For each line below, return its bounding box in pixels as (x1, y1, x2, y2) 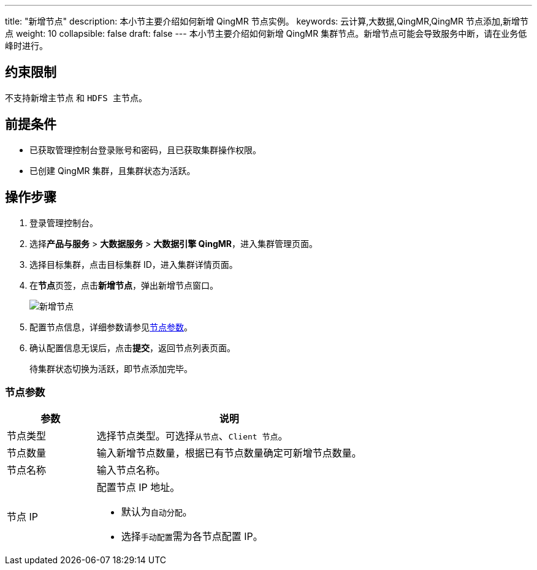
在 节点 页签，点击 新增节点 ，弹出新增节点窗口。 (29, 279, 218, 291)
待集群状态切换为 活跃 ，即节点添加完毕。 (29, 363, 192, 374)
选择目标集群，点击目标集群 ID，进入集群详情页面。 (29, 259, 238, 270)
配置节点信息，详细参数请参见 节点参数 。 (29, 321, 192, 332)
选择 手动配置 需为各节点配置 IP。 (121, 530, 263, 543)
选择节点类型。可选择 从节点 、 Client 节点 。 (96, 430, 288, 443)
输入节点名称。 (96, 464, 166, 477)
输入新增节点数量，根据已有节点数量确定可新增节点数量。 (96, 447, 362, 460)
